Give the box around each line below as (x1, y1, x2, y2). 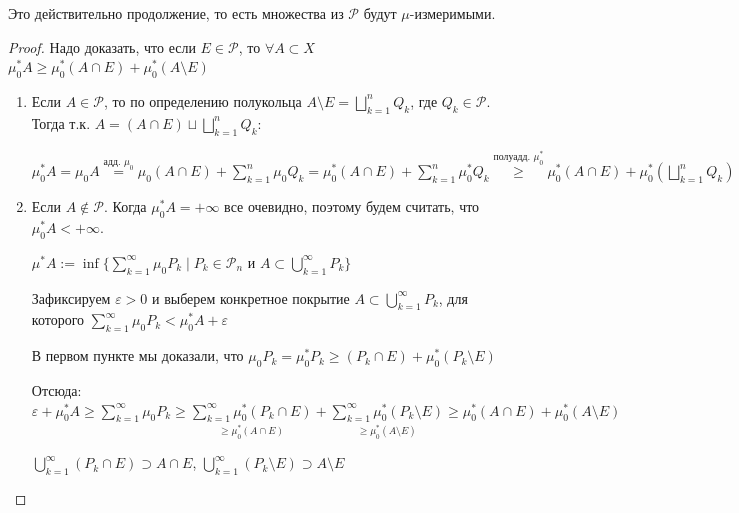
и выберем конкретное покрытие (151, 287, 350, 308)
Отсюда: (31, 380, 82, 401)
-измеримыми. (409, 3, 496, 23)
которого (31, 309, 85, 330)
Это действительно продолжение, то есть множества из (8, 3, 344, 23)
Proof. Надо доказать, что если (8, 36, 196, 57)
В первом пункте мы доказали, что (31, 345, 244, 366)
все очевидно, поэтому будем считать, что (224, 196, 480, 217)
